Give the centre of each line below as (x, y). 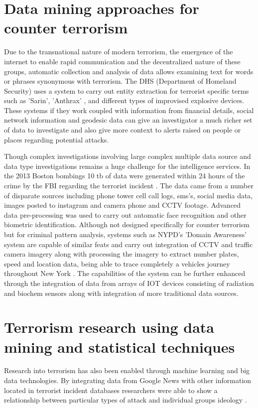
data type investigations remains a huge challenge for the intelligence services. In (127, 166)
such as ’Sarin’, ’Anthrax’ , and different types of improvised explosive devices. (124, 100)
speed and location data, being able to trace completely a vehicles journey (117, 263)
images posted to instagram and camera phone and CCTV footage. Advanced (123, 205)
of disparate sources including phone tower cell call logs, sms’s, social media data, (129, 195)
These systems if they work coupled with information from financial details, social (129, 110)
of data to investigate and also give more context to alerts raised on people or (123, 130)
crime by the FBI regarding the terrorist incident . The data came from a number (129, 186)
